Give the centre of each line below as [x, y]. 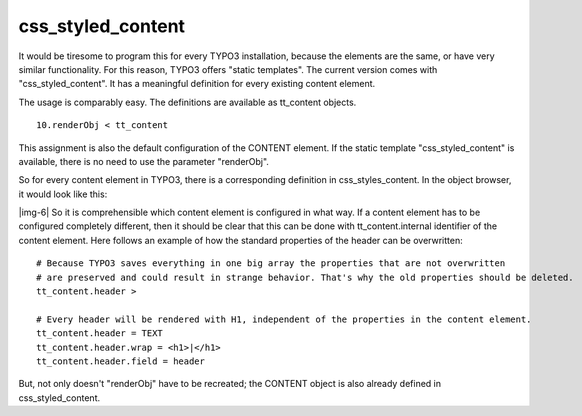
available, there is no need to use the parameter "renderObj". [144, 161]
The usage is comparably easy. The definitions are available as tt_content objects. [187, 102]
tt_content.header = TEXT [100, 333]
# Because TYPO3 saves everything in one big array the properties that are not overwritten [271, 263]
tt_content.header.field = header [120, 361]
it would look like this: [63, 194]
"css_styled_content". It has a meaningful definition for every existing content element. [197, 84]
